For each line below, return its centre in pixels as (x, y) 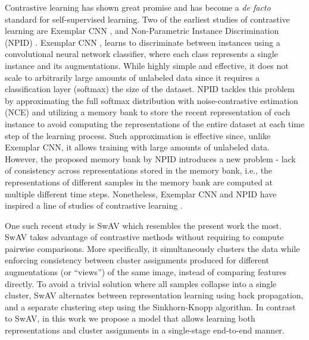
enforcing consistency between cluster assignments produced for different (137, 260)
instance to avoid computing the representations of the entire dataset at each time (155, 123)
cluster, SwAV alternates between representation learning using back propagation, (154, 295)
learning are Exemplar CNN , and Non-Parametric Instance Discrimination (142, 31)
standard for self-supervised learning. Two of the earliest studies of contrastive (147, 19)
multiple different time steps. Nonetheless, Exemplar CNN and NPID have (141, 193)
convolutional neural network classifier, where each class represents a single (141, 54)
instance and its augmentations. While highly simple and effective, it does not (147, 65)
